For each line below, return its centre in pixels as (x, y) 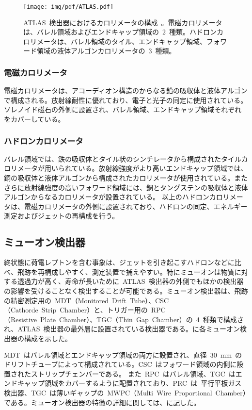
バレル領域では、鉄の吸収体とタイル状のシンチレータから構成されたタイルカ (126, 158)
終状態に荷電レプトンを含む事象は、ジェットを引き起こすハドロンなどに (119, 262)
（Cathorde (21, 310)
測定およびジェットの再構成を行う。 (62, 216)
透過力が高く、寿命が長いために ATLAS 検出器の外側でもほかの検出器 (130, 281)
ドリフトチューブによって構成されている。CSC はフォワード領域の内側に (120, 364)
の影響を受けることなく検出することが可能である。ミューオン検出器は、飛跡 (126, 290)
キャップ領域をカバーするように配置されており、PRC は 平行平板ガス (129, 383)
